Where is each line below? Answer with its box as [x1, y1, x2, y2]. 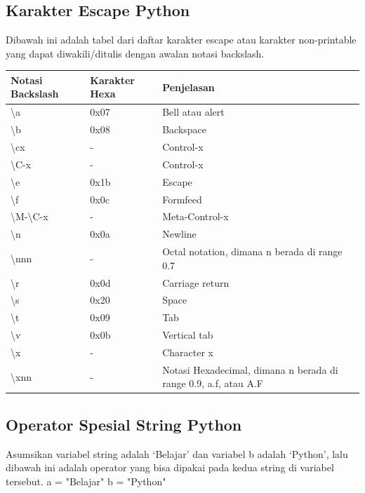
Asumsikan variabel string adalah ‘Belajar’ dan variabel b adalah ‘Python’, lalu [6, 446, 348, 461]
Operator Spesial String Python [6, 413, 242, 435]
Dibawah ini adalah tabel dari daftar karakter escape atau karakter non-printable [6, 32, 357, 47]
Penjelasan [162, 79, 215, 94]
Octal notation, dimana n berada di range [162, 244, 343, 259]
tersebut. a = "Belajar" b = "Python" [6, 473, 166, 488]
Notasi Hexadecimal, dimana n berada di [162, 362, 338, 377]
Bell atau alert [162, 104, 225, 119]
